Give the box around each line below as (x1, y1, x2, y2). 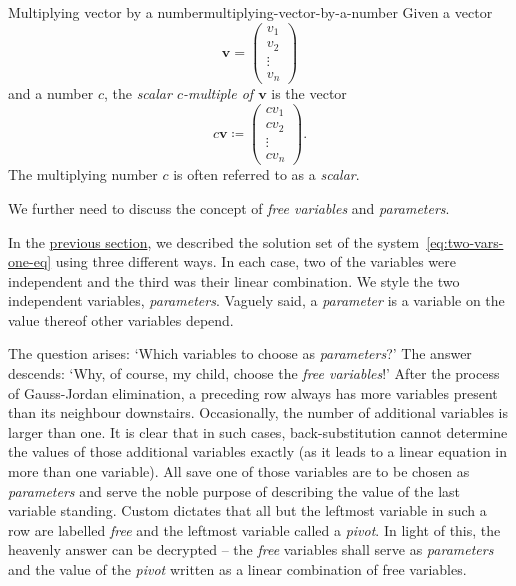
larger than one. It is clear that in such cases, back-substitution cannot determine (8, 421, 508, 442)
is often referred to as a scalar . (173, 164, 360, 185)
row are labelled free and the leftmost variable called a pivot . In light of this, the (8, 519, 501, 540)
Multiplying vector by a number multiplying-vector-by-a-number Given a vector (8, 2, 493, 22)
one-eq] (8, 251, 52, 272)
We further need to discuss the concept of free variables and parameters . (8, 197, 450, 218)
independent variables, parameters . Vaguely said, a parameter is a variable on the (8, 290, 505, 311)
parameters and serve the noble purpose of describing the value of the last (8, 480, 460, 501)
